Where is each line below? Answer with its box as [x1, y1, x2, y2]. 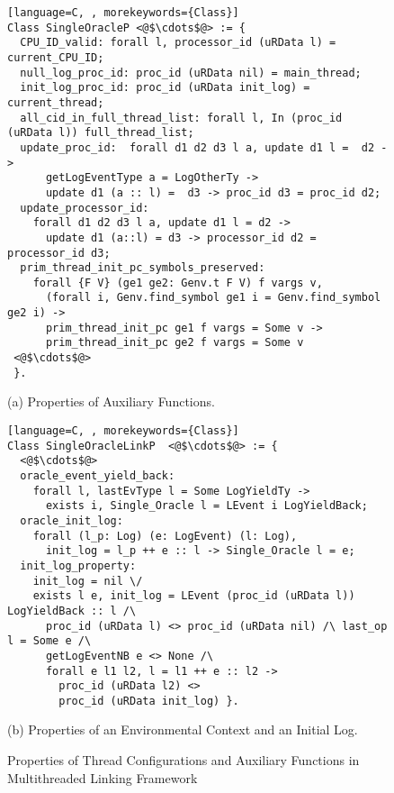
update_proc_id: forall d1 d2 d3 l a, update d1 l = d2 [20, 141, 375, 154]
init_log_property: [20, 559, 137, 572]
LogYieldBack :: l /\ [7, 604, 137, 617]
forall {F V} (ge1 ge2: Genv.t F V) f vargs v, [32, 276, 323, 289]
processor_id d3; [7, 246, 111, 260]
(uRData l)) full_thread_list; [7, 126, 194, 140]
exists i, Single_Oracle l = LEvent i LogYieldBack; [45, 499, 368, 513]
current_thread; [7, 96, 104, 109]
